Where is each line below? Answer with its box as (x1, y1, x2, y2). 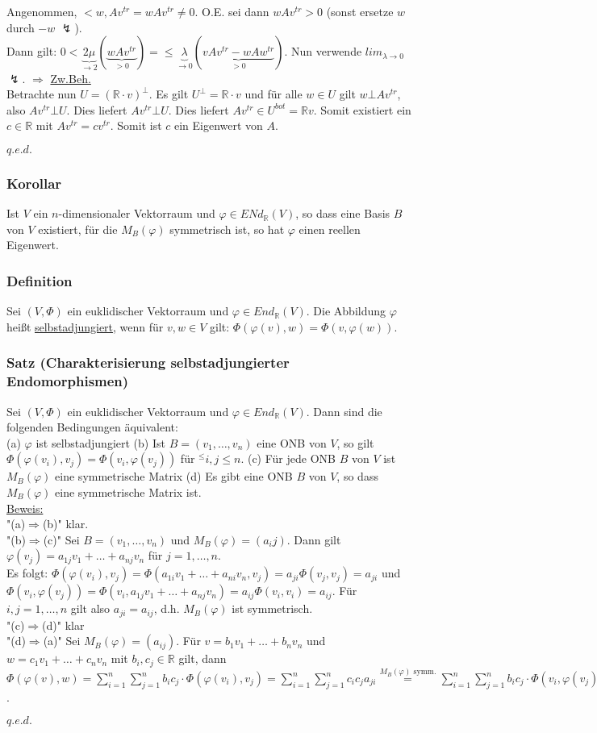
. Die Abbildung (306, 302, 386, 319)
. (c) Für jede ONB (240, 450, 336, 467)
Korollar (6, 173, 62, 193)
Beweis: (6, 499, 44, 516)
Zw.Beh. (50, 69, 91, 86)
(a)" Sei (43, 632, 81, 649)
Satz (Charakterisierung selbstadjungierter (6, 352, 290, 373)
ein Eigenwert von (174, 117, 263, 134)
